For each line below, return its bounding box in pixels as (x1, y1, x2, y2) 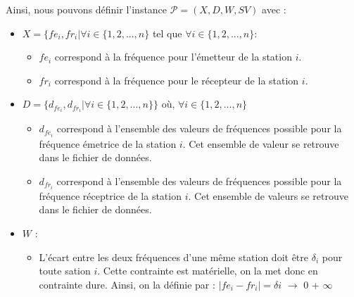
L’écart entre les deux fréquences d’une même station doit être (39, 249, 309, 264)
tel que (152, 25, 182, 40)
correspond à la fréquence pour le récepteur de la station (54, 72, 299, 87)
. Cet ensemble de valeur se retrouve (182, 136, 339, 151)
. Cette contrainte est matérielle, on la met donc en (97, 263, 318, 278)
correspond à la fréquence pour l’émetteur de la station (54, 49, 292, 64)
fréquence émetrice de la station (39, 136, 177, 151)
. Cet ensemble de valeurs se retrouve (188, 188, 348, 203)
